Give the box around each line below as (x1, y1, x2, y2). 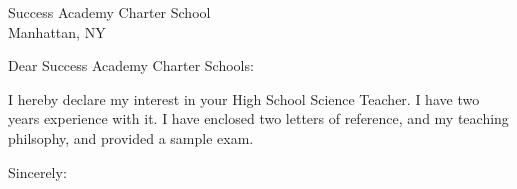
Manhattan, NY (8, 21, 106, 42)
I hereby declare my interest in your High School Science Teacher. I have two (8, 88, 480, 109)
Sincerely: (8, 161, 67, 182)
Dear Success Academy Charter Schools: (8, 55, 254, 76)
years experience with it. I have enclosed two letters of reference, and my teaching (8, 108, 509, 129)
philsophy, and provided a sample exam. (8, 127, 254, 148)
